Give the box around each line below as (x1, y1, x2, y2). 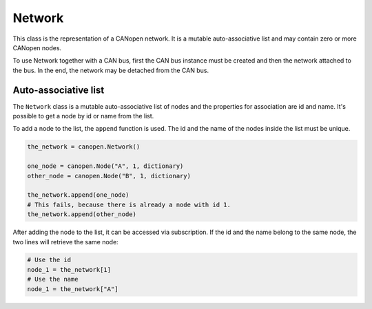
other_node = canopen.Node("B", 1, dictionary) (27, 172, 191, 180)
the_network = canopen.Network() (27, 143, 141, 151)
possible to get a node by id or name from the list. (12, 112, 154, 120)
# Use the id (27, 256, 72, 264)
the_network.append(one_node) (27, 191, 130, 199)
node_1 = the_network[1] (27, 266, 112, 273)
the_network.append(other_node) (27, 211, 137, 218)
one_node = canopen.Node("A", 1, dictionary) (27, 162, 184, 170)
